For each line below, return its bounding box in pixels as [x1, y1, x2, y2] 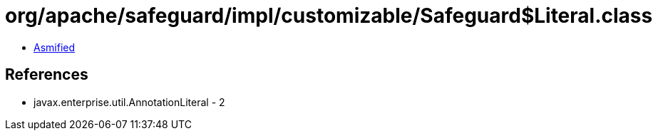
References [5, 66, 88, 84]
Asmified [34, 41, 76, 53]
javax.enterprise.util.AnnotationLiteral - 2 [34, 95, 225, 108]
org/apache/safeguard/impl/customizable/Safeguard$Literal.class [5, 4, 653, 28]
